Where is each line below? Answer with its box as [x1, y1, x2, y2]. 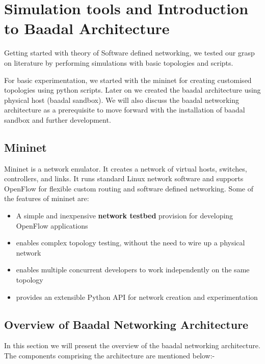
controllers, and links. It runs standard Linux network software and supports [4, 173, 244, 184]
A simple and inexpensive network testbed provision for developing [16, 210, 233, 221]
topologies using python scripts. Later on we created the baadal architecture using [4, 85, 261, 95]
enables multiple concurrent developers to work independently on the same [16, 264, 250, 275]
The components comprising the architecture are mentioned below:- [4, 350, 215, 360]
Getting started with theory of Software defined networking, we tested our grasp [4, 47, 255, 58]
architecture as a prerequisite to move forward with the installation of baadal [4, 104, 245, 115]
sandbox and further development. [4, 114, 111, 125]
